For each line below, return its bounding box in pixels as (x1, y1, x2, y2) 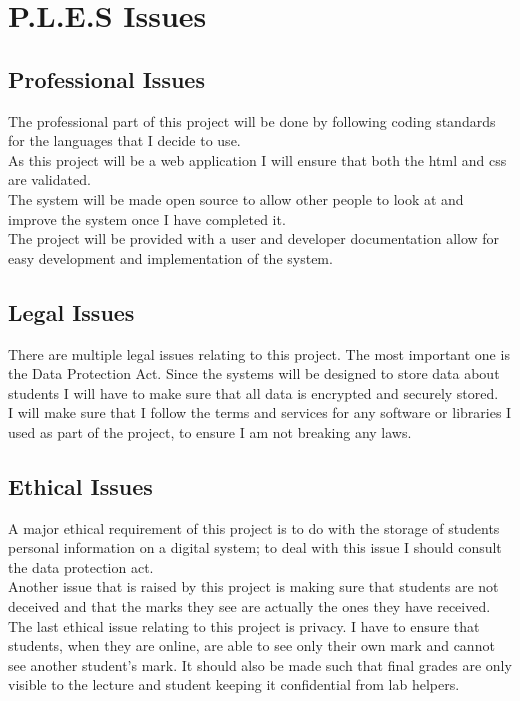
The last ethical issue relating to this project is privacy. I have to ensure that (8, 615, 480, 636)
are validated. (8, 169, 91, 190)
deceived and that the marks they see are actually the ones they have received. (8, 596, 491, 617)
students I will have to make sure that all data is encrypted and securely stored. (8, 382, 499, 403)
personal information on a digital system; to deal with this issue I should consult (8, 537, 502, 558)
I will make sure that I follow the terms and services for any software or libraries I (8, 402, 512, 423)
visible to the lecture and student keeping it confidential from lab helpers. (8, 674, 460, 695)
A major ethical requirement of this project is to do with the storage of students (8, 517, 500, 538)
